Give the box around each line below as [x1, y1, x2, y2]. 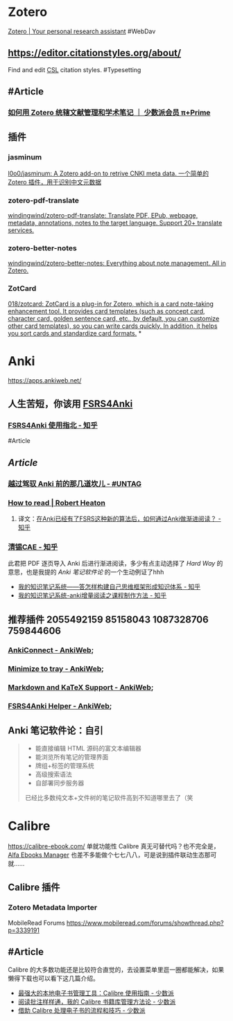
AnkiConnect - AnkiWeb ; [8, 645, 94, 655]
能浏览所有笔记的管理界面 [35, 753, 109, 761]
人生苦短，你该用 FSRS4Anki [8, 398, 133, 410]
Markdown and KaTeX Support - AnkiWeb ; [8, 683, 154, 692]
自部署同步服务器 [35, 779, 85, 787]
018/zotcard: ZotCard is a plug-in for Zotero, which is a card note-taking [8, 299, 214, 308]
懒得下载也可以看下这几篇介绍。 [8, 974, 99, 982]
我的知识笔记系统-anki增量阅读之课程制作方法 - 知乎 [17, 591, 167, 600]
